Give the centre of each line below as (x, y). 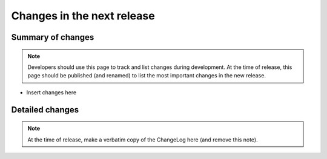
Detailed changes (45, 110)
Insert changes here (51, 92)
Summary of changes (53, 37)
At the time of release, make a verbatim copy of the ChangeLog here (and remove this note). (143, 140)
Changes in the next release (83, 16)
